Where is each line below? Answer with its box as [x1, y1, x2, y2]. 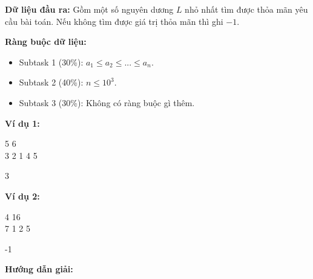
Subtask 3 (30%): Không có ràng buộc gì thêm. [19, 96, 195, 109]
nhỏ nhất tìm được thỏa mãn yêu [185, 3, 308, 15]
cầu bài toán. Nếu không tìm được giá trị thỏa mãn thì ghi [5, 15, 223, 27]
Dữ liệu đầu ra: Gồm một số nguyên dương [5, 3, 174, 15]
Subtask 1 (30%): [19, 55, 84, 68]
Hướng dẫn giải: [5, 263, 73, 275]
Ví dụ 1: [5, 116, 40, 129]
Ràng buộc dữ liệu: [5, 35, 87, 48]
